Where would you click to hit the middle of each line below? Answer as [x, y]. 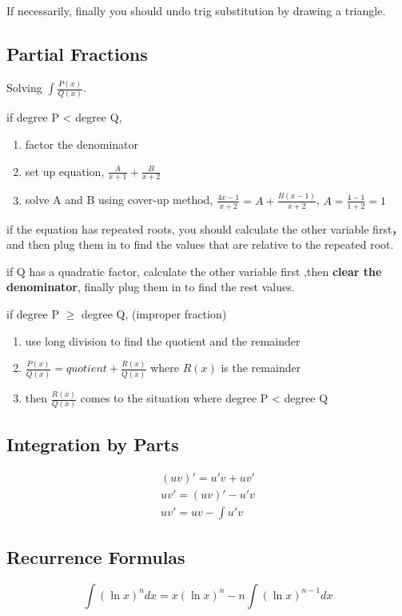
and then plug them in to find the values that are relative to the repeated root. [200, 244]
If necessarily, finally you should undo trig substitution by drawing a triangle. [196, 10]
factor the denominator [82, 144]
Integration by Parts [93, 444]
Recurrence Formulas [96, 557]
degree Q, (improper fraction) [154, 313]
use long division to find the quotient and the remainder [163, 340]
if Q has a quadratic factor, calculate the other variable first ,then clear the [194, 271]
